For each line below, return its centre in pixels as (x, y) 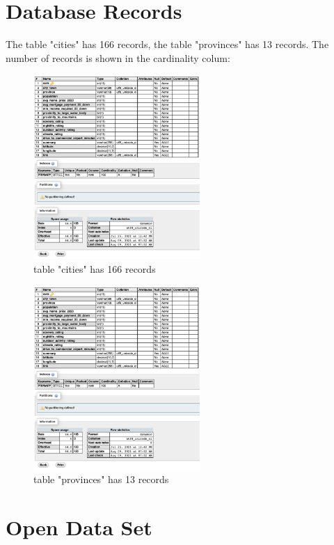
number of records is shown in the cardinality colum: (118, 57)
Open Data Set (79, 527)
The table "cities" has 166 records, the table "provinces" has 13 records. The (167, 44)
